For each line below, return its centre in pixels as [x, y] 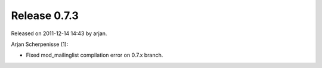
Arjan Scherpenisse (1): [40, 44]
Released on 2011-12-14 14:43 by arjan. [59, 33]
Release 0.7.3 [45, 16]
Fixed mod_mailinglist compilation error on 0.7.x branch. [95, 55]
